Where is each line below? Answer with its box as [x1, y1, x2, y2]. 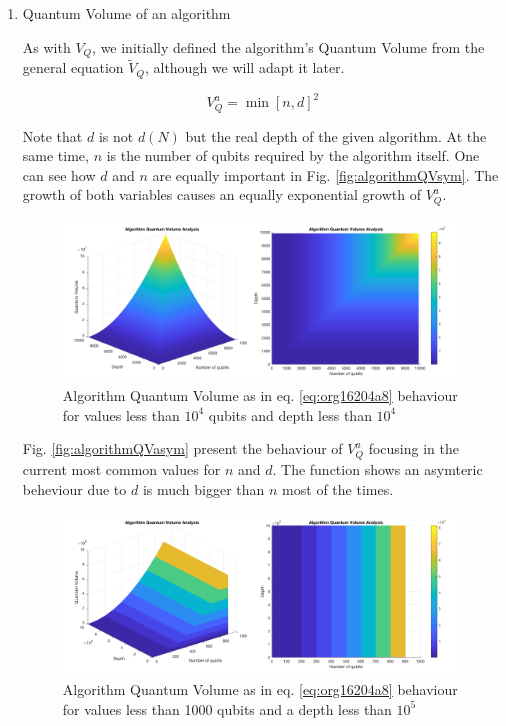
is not [98, 125, 134, 146]
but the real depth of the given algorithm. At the [185, 125, 487, 146]
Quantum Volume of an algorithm [22, 3, 231, 23]
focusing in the [368, 438, 459, 459]
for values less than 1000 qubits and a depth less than [62, 698, 392, 719]
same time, [22, 145, 89, 166]
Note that [22, 125, 83, 146]
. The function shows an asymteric [272, 458, 483, 479]
